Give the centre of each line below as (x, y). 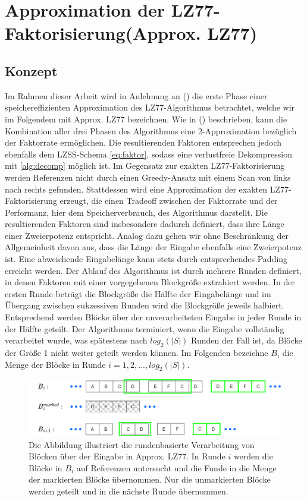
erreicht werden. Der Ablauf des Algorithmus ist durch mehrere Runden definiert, (153, 270)
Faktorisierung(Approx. (103, 33)
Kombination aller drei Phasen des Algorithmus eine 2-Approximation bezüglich (151, 130)
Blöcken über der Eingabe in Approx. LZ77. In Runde (127, 456)
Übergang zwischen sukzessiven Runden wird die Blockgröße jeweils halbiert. (145, 305)
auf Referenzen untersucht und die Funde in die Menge (176, 467)
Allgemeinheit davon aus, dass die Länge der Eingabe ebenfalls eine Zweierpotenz (153, 247)
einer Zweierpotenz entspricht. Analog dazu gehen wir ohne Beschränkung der (147, 235)
